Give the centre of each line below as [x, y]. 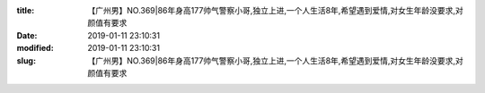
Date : [27, 35]
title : [26, 10]
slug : [26, 60]
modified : [35, 48]
